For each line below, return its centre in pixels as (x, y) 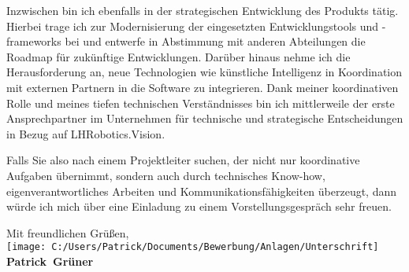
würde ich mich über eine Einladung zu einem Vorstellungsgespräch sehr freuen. (199, 206)
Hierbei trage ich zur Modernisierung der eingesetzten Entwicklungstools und (193, 26)
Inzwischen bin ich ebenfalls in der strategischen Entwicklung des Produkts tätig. (203, 10)
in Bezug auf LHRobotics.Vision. (86, 133)
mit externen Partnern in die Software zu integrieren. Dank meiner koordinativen (203, 87)
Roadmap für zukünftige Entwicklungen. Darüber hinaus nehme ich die (178, 56)
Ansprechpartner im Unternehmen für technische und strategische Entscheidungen (205, 118)
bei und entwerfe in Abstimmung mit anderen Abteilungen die (215, 41)
